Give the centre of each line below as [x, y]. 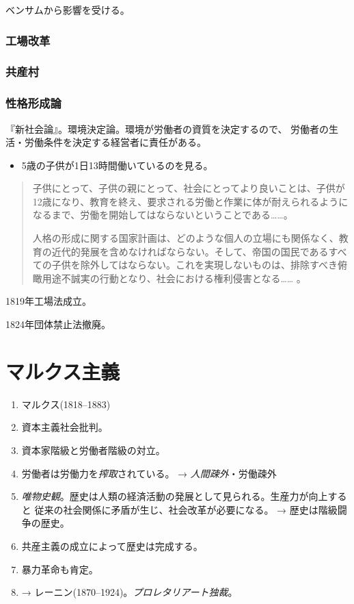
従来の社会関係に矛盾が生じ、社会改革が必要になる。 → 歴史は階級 [186, 509]
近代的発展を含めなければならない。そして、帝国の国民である [190, 251]
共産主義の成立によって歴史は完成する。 [112, 545]
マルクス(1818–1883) [66, 404]
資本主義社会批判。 [65, 427]
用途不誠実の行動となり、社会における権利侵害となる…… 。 [174, 278]
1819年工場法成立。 [49, 301]
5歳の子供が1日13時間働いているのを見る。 [117, 165]
